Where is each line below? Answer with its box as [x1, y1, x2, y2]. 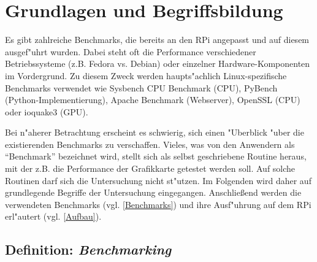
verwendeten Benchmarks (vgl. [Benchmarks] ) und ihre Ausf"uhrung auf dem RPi [5, 198, 311, 210]
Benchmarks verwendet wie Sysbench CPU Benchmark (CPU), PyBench [5, 81, 278, 94]
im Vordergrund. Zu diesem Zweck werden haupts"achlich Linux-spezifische [5, 69, 287, 82]
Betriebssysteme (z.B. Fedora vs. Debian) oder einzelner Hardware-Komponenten [5, 57, 310, 70]
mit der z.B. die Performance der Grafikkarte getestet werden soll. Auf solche [5, 162, 296, 175]
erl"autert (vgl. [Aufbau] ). [5, 210, 102, 223]
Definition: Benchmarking [5, 240, 172, 259]
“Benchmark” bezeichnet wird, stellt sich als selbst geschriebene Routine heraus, [5, 150, 307, 163]
